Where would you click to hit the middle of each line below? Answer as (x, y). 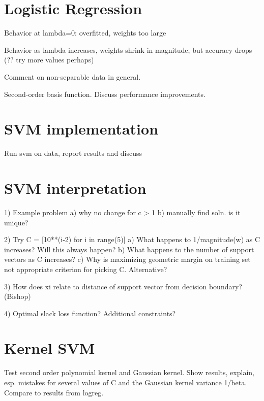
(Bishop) (18, 296)
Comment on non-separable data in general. (72, 76)
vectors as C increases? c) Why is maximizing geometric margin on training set (127, 259)
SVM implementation (81, 129)
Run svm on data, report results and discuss (73, 153)
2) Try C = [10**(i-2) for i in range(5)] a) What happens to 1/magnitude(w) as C (132, 239)
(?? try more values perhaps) (49, 60)
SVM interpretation (75, 188)
